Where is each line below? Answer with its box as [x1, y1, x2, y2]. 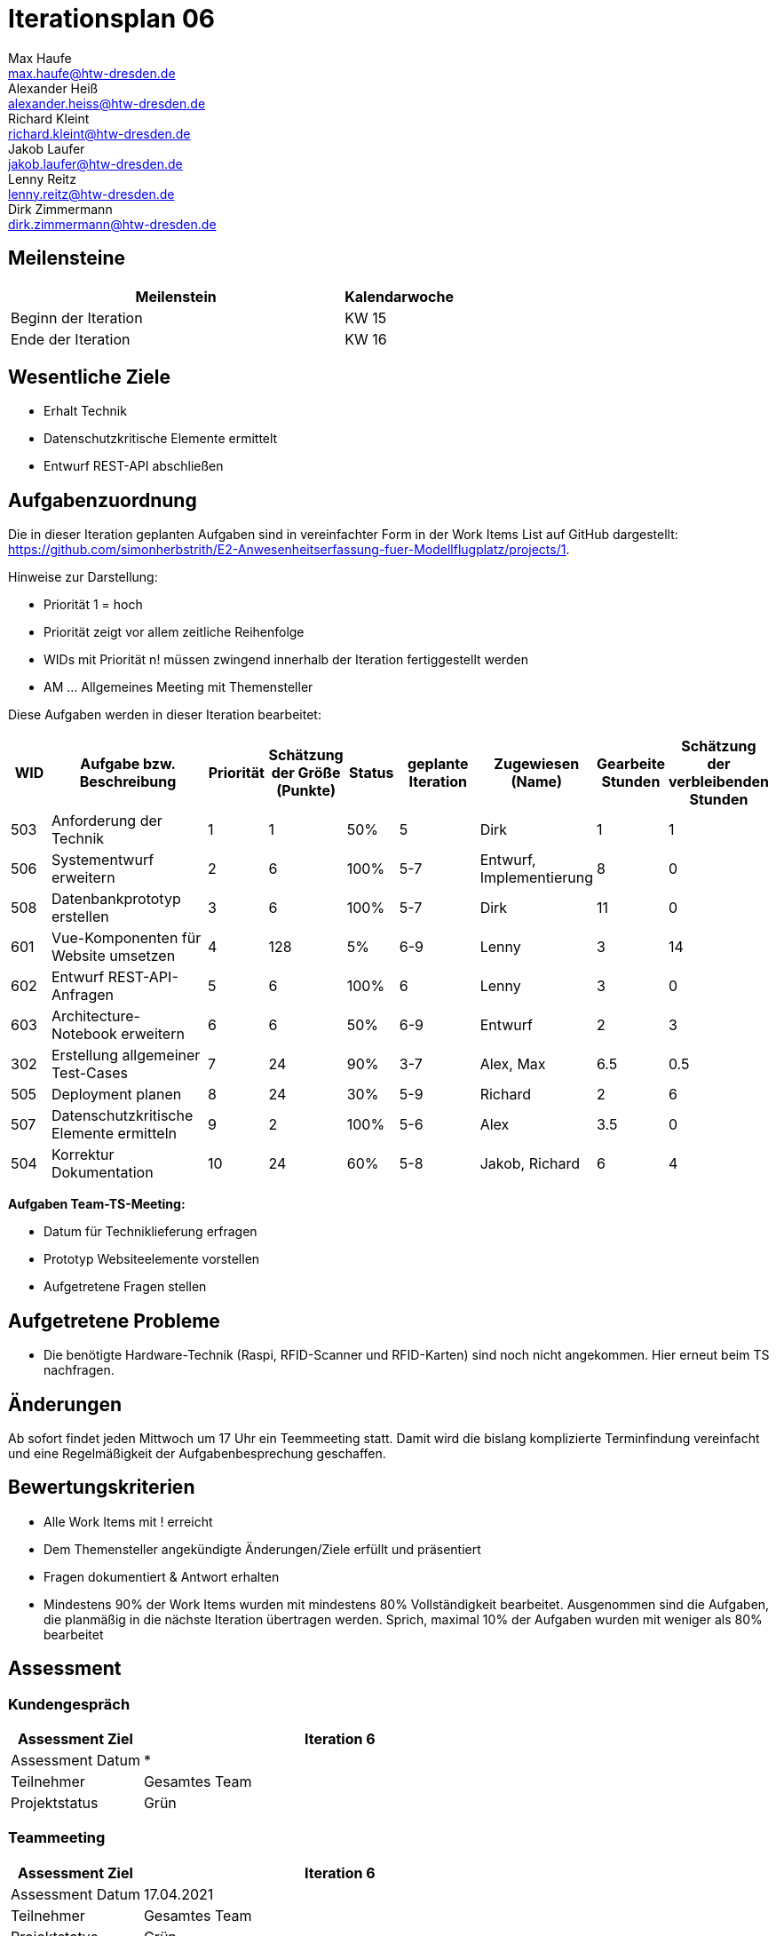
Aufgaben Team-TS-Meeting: [8, 1196, 186, 1212]
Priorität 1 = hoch [44, 597, 143, 613]
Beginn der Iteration [11, 308, 143, 327]
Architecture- [51, 1007, 140, 1026]
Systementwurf [51, 851, 154, 869]
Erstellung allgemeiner [51, 1046, 201, 1065]
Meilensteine [8, 247, 126, 270]
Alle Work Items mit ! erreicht [44, 1513, 213, 1529]
